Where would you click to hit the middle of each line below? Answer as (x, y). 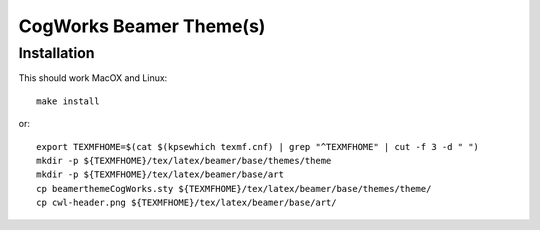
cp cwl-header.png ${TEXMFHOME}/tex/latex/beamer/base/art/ (186, 203)
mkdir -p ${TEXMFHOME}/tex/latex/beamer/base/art (160, 174)
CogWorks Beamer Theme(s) (142, 26)
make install (68, 101)
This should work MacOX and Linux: (93, 78)
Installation (56, 53)
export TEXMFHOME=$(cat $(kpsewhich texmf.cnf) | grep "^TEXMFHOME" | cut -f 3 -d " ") (258, 146)
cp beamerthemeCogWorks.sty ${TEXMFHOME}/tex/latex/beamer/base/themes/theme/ (234, 188)
